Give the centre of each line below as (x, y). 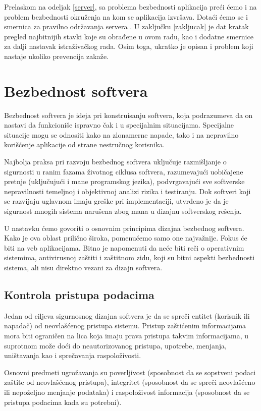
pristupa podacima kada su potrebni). (63, 402)
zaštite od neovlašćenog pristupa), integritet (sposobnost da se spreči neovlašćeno (130, 382)
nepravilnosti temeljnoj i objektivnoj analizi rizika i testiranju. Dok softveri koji (127, 191)
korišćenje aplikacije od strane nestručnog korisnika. (85, 144)
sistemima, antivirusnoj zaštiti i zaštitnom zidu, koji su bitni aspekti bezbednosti (129, 257)
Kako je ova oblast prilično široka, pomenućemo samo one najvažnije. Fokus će (126, 238)
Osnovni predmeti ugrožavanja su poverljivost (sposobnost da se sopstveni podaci (130, 372)
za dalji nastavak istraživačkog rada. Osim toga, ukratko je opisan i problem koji (129, 46)
